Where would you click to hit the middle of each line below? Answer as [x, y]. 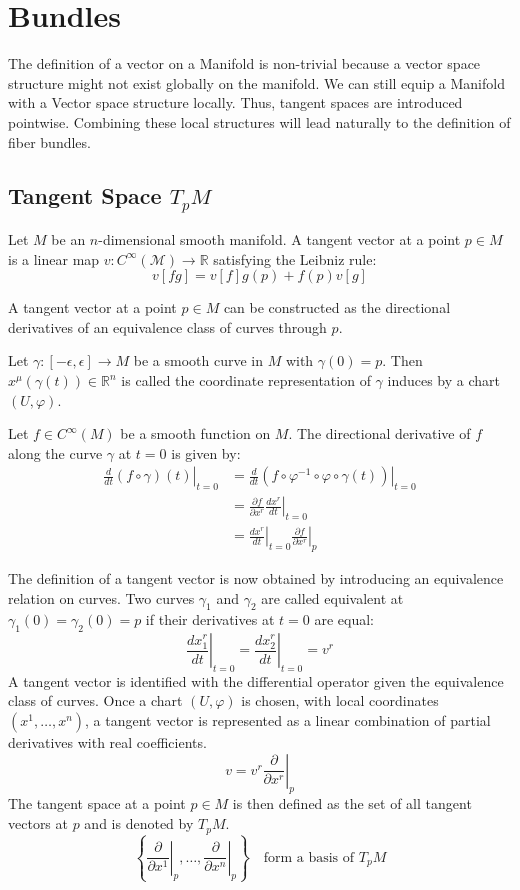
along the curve [55, 452]
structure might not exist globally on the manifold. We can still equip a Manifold [256, 82]
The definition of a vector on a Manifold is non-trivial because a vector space [244, 63]
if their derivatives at [210, 619]
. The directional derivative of [379, 433]
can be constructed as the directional [337, 307]
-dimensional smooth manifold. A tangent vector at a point [279, 239]
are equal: [344, 619]
